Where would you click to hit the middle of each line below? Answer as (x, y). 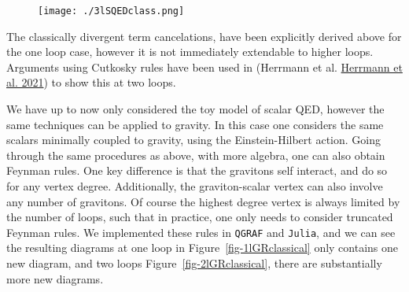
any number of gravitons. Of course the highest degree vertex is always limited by (203, 201)
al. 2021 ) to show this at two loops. (91, 82)
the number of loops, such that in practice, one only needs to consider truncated (200, 217)
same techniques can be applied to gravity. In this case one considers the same (195, 124)
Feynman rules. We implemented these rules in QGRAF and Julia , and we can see (201, 232)
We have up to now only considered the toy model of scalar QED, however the (195, 109)
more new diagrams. (55, 278)
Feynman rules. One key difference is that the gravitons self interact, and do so (197, 170)
